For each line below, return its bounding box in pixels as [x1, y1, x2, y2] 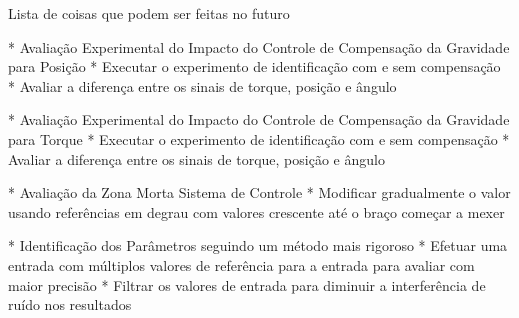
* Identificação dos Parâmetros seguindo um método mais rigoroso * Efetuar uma [8, 235, 508, 256]
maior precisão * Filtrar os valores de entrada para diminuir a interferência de [8, 274, 486, 295]
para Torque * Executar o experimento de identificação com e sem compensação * [8, 128, 510, 149]
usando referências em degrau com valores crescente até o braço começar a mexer [8, 201, 505, 222]
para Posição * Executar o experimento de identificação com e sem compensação [8, 56, 501, 77]
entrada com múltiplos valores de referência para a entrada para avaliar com [8, 254, 475, 275]
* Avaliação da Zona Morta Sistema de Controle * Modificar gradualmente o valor [8, 182, 511, 203]
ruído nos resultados [8, 294, 132, 315]
